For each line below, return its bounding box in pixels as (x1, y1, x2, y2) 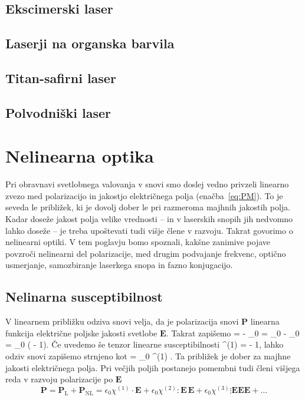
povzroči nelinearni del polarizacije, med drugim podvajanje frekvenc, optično (5, 247, 286, 259)
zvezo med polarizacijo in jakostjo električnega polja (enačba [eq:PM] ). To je (5, 189, 283, 201)
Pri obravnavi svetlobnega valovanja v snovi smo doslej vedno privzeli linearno (5, 178, 289, 190)
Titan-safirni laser (5, 68, 116, 87)
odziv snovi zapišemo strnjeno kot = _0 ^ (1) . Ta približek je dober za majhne (5, 349, 291, 362)
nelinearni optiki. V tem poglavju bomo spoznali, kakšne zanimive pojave (5, 236, 271, 248)
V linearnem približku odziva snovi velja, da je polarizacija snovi (5, 315, 239, 328)
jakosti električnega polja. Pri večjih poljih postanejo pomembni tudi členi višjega (5, 361, 300, 373)
